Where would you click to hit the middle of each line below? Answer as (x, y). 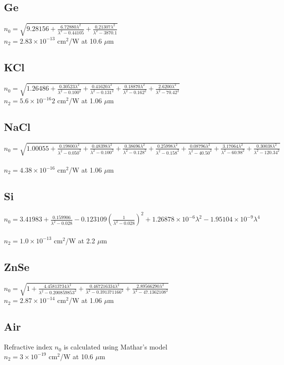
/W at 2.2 (80, 240)
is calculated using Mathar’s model (116, 347)
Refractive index (28, 347)
